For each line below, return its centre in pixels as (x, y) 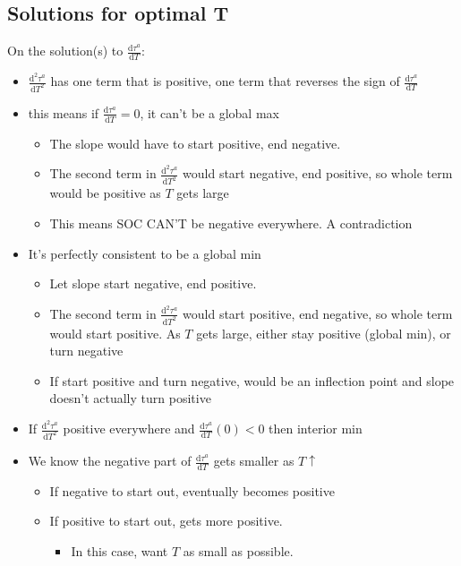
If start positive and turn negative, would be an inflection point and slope (252, 380)
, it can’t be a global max (209, 112)
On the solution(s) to (65, 51)
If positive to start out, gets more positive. (166, 521)
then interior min (316, 429)
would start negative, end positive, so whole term (318, 173)
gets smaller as (254, 461)
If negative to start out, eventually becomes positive (192, 490)
